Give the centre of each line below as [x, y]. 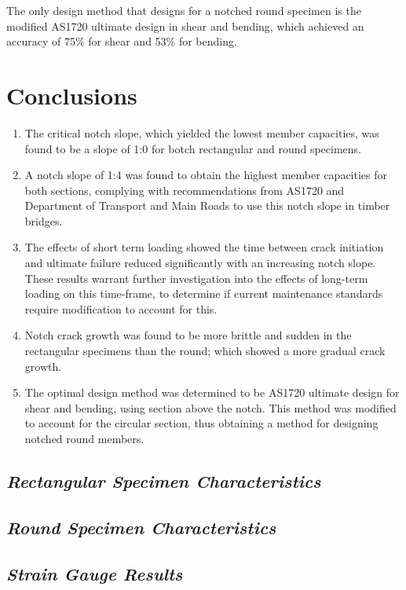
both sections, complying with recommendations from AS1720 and [185, 190]
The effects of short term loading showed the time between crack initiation [204, 247]
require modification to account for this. [121, 308]
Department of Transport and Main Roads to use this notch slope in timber [207, 205]
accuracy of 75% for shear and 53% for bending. [122, 41]
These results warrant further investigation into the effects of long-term [196, 278]
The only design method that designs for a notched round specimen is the [184, 10]
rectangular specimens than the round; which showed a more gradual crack [205, 351]
